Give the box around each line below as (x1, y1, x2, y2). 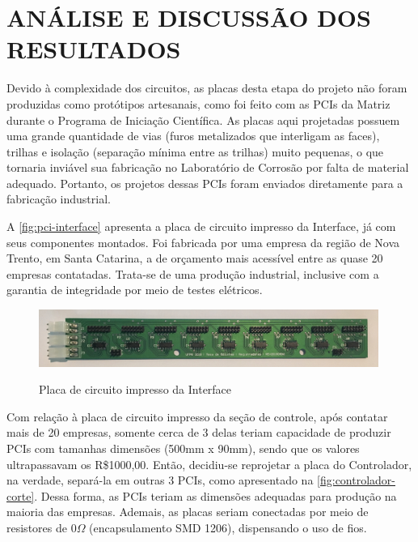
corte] (6, 487, 35, 504)
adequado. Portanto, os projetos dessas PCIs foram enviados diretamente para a (6, 174, 403, 191)
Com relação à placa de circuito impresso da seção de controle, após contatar (6, 408, 388, 425)
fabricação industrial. (6, 190, 111, 207)
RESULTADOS (6, 32, 181, 66)
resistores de (6, 519, 67, 536)
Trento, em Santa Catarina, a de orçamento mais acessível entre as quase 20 (6, 250, 383, 267)
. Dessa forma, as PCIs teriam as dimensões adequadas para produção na (34, 487, 397, 504)
